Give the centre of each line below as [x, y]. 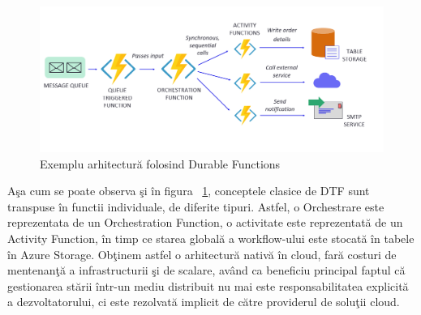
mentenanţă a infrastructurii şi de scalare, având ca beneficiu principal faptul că [206, 270]
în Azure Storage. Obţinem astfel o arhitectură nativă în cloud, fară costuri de [202, 254]
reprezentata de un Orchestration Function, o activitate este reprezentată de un [205, 222]
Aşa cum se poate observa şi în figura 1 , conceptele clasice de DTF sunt [189, 191]
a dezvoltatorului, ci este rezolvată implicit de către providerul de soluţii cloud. [204, 302]
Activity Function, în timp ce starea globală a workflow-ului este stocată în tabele [211, 238]
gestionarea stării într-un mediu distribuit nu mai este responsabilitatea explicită [208, 285]
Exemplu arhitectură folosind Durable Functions [160, 163]
